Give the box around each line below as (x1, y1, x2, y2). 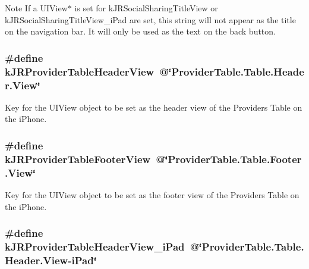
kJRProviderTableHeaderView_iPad (5, 239, 185, 254)
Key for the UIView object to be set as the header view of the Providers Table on (5, 101, 302, 113)
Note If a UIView (5, 2, 68, 14)
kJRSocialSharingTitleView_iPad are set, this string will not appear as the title (5, 13, 296, 26)
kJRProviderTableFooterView (5, 151, 151, 166)
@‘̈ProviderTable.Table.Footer (156, 151, 302, 166)
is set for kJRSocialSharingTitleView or (74, 2, 218, 14)
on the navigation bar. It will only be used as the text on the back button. (5, 25, 276, 37)
